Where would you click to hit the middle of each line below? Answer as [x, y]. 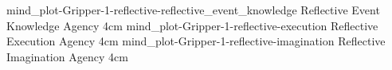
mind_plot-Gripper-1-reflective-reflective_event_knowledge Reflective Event [193, 10]
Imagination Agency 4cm [67, 56]
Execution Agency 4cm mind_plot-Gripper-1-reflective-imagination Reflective [196, 41]
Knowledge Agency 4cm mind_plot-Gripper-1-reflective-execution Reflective [192, 25]
